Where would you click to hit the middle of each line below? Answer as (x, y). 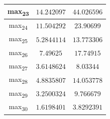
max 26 (18, 53)
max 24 (18, 25)
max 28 (18, 80)
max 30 (18, 107)
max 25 (18, 39)
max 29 (18, 93)
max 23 (18, 11)
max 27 (18, 66)
